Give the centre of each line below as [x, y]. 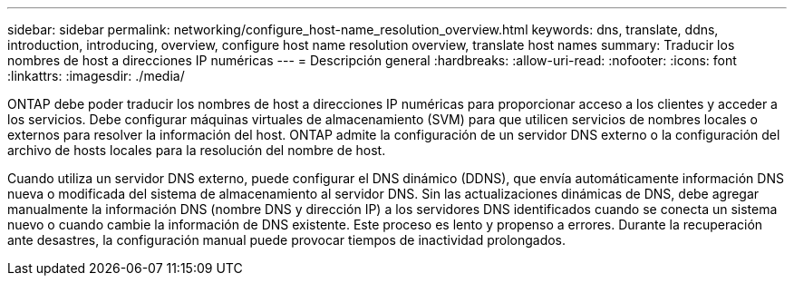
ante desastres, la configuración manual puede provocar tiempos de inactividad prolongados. [287, 240]
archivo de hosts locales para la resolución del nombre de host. [197, 150]
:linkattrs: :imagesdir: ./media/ [96, 76]
